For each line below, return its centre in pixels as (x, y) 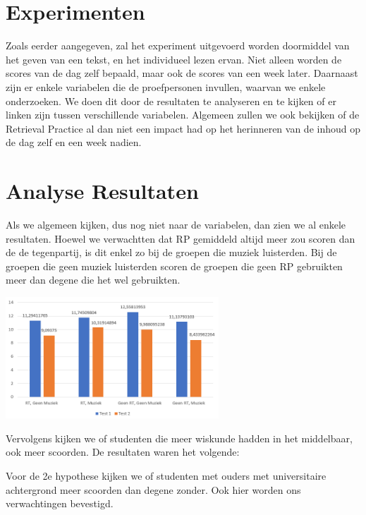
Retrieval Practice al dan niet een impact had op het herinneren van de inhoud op (183, 128)
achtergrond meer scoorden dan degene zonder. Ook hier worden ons (153, 489)
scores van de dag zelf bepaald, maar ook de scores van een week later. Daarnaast (182, 73)
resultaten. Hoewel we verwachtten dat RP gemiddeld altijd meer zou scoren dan (181, 238)
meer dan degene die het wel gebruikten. (93, 280)
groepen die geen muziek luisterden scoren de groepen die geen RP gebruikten (174, 266)
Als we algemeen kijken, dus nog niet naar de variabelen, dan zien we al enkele (176, 224)
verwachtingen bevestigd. (60, 503)
